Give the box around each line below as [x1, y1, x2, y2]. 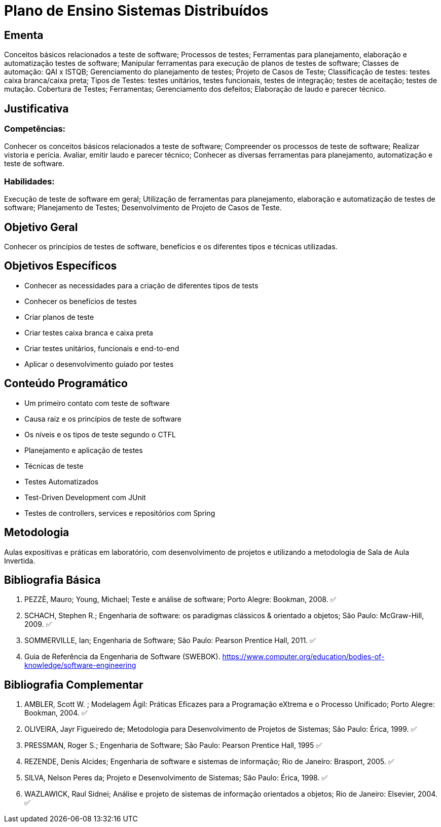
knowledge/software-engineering [24, 661, 136, 670]
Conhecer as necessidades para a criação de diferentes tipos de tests [24, 281, 259, 290]
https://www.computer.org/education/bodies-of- [222, 652, 385, 661]
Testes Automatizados [24, 477, 99, 486]
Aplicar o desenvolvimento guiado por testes [24, 359, 174, 368]
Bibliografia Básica [4, 573, 101, 586]
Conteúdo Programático [4, 377, 128, 390]
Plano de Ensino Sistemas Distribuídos [4, 2, 269, 19]
